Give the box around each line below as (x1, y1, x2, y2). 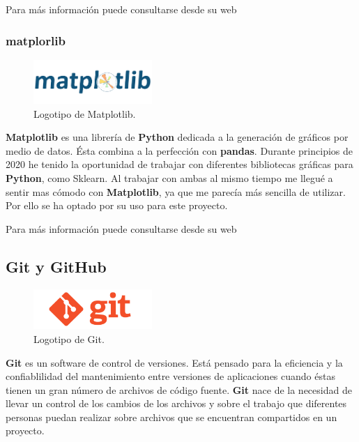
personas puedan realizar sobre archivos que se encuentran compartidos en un (6, 409, 337, 424)
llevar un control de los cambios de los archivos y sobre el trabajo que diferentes (6, 396, 347, 411)
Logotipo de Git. (33, 331, 105, 346)
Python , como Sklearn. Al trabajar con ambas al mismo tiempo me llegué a (6, 171, 333, 185)
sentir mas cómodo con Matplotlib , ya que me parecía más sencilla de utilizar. (6, 184, 346, 199)
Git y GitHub (6, 255, 107, 277)
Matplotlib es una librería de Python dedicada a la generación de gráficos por (6, 130, 349, 144)
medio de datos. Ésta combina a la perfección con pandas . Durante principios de (6, 143, 353, 158)
